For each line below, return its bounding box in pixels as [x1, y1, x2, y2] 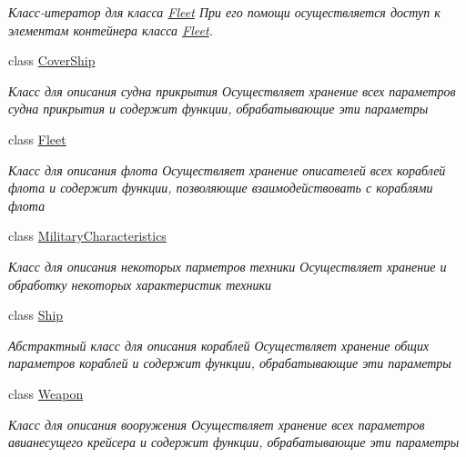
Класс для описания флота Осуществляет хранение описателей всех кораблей [8, 160, 446, 179]
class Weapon [8, 383, 84, 402]
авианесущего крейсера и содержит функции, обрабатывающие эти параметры [8, 432, 460, 452]
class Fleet [8, 129, 66, 148]
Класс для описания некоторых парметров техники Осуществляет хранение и [8, 256, 447, 275]
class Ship [8, 305, 64, 324]
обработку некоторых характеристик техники [8, 274, 272, 293]
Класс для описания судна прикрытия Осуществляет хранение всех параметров [8, 81, 456, 100]
